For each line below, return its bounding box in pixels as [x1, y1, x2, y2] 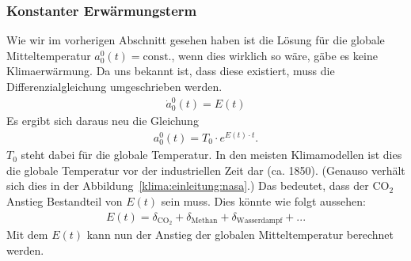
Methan [191, 216, 218, 225]
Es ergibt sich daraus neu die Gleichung [6, 112, 199, 129]
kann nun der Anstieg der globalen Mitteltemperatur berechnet [86, 226, 394, 243]
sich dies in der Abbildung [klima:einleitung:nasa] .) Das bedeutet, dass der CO [6, 177, 390, 194]
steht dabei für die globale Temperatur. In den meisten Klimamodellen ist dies [21, 146, 402, 163]
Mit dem [6, 226, 48, 243]
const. [143, 51, 172, 62]
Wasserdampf [236, 216, 283, 225]
